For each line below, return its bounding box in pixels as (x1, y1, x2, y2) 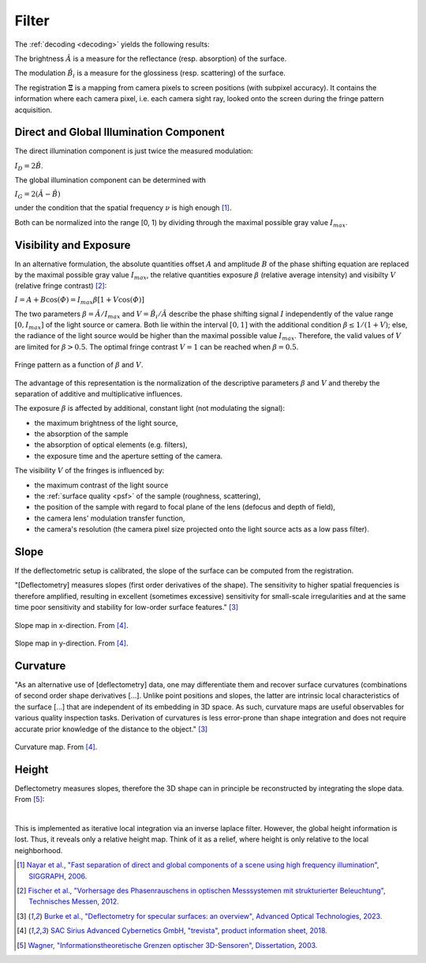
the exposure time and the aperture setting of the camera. (34, 451, 223, 461)
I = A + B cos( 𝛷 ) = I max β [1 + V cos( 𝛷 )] (14, 295, 145, 306)
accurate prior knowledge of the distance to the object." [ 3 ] (14, 724, 208, 734)
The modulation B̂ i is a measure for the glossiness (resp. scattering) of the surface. (14, 68, 286, 80)
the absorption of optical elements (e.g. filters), (34, 440, 189, 450)
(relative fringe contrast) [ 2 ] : (14, 281, 107, 291)
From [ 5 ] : (14, 795, 45, 804)
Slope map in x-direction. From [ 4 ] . (14, 620, 129, 630)
